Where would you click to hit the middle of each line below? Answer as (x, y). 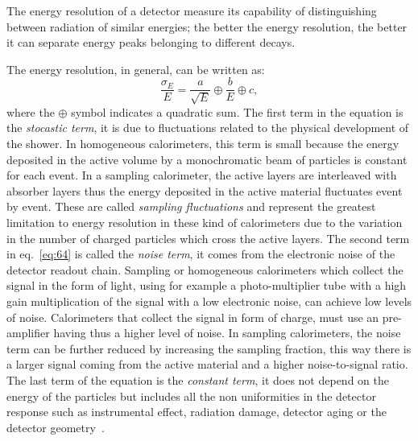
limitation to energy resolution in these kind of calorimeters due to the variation (205, 222)
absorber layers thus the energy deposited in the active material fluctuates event (205, 190)
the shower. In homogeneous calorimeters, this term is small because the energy (203, 144)
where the (31, 111)
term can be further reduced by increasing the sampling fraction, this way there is (209, 348)
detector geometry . (56, 427)
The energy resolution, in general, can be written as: (136, 69)
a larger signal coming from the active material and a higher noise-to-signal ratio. (207, 364)
